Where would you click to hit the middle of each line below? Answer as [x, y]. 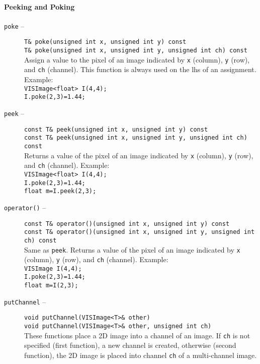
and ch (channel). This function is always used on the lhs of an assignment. [140, 69]
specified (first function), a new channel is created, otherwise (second [130, 345]
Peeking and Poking [39, 6]
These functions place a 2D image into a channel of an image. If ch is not [137, 335]
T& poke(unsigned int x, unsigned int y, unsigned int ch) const [136, 51]
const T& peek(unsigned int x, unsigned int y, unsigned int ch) [136, 138]
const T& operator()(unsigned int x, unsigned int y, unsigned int [140, 232]
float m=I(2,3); [51, 286]
